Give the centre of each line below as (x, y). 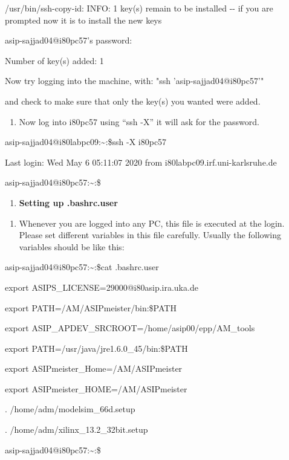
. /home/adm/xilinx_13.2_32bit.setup (76, 429)
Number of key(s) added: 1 (54, 60)
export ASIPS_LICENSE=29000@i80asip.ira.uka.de (102, 287)
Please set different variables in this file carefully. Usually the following (150, 235)
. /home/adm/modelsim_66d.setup (70, 409)
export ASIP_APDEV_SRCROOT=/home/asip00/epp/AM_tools (130, 328)
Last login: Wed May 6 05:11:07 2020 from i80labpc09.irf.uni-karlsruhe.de (141, 162)
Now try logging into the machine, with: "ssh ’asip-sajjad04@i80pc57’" (135, 81)
